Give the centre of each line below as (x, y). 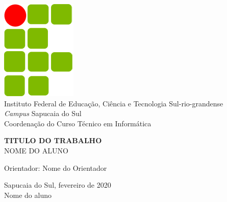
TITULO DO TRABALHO (53, 140)
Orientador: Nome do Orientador (56, 167)
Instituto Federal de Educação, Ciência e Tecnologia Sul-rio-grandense (114, 103)
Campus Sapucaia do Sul (43, 113)
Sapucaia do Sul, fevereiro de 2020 (58, 185)
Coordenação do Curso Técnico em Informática (78, 123)
